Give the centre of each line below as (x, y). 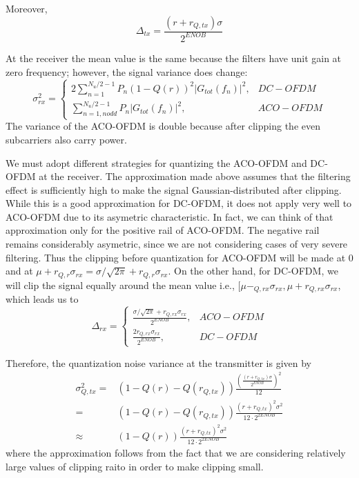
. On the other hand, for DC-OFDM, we (253, 271)
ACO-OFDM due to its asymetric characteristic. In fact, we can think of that (169, 216)
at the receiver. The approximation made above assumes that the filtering (195, 176)
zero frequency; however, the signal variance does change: (127, 71)
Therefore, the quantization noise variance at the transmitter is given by (158, 362)
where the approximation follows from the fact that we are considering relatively (176, 452)
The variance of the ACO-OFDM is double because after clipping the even (163, 126)
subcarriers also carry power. (66, 139)
